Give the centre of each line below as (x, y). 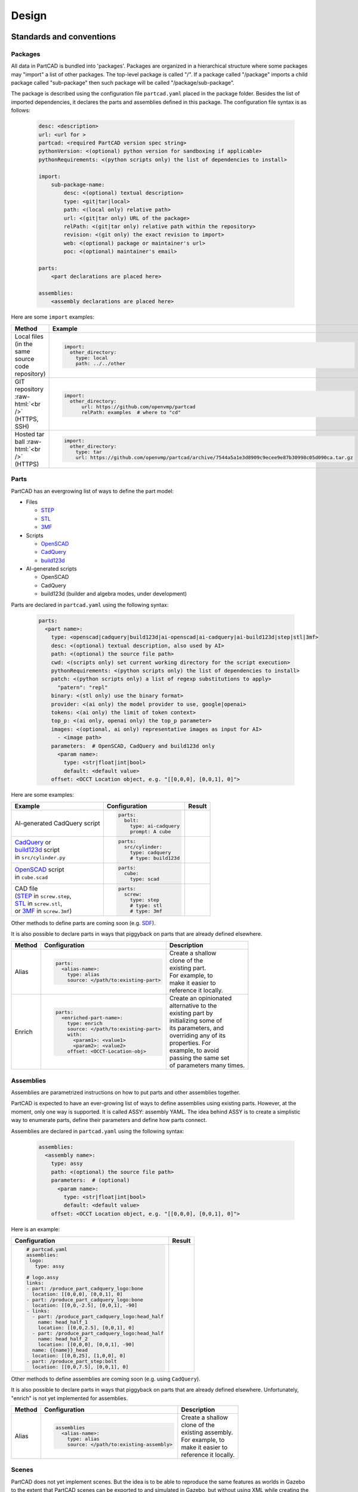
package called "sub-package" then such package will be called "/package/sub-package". (123, 83)
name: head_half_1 (63, 1322)
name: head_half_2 (63, 1339)
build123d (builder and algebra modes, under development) (114, 594)
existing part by (191, 1013)
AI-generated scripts (51, 569)
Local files (29, 336)
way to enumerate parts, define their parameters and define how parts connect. (109, 1120)
